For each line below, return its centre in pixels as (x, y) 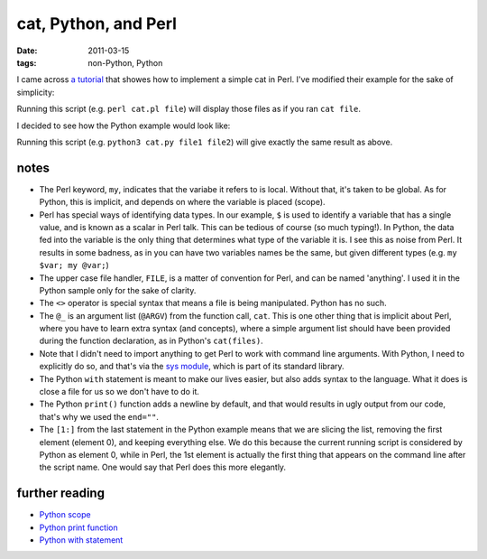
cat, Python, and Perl (97, 23)
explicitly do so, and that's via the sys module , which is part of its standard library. (192, 367)
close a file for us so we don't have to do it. (119, 392)
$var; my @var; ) (74, 266)
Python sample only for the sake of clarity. (118, 290)
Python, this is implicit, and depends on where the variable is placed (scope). (182, 202)
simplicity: (36, 92)
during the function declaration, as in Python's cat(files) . (151, 341)
